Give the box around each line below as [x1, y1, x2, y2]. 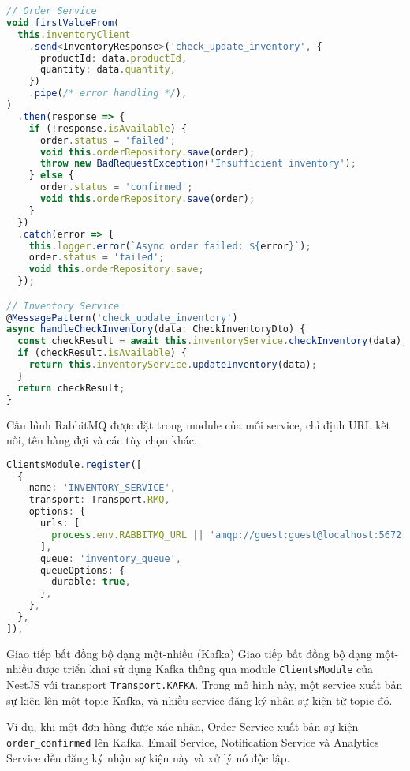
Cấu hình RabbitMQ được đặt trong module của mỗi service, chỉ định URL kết [6, 416, 390, 432]
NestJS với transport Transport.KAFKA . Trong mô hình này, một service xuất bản [6, 676, 403, 693]
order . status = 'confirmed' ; [39, 182, 193, 193]
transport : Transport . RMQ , [28, 494, 170, 506]
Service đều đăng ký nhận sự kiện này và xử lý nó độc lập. [6, 749, 290, 765]
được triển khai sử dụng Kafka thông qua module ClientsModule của [36, 661, 374, 677]
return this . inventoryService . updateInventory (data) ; [28, 359, 317, 371]
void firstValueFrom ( [6, 17, 120, 28]
